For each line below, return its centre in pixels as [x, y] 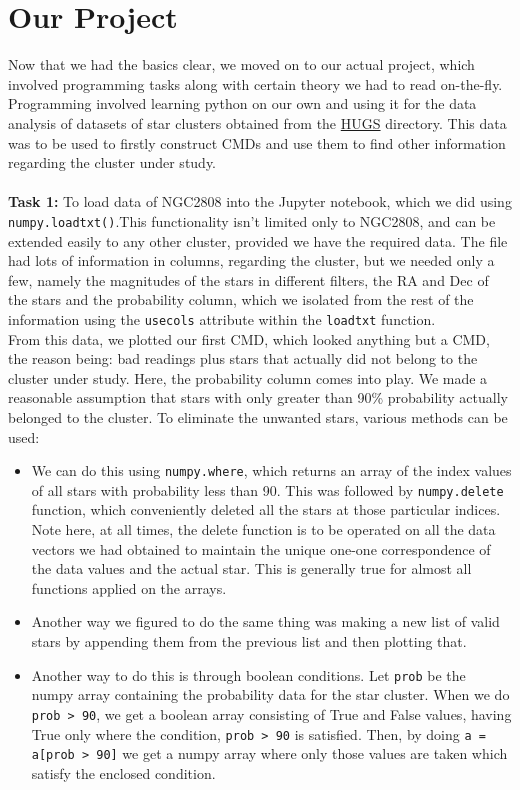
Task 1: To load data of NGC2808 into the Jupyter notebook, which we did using [260, 201]
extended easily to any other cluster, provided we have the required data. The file [258, 240]
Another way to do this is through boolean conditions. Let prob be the [248, 674]
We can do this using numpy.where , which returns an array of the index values [271, 470]
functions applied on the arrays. [129, 587]
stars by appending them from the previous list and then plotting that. [249, 641]
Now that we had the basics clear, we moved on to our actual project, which [241, 64]
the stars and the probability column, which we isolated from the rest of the [241, 299]
